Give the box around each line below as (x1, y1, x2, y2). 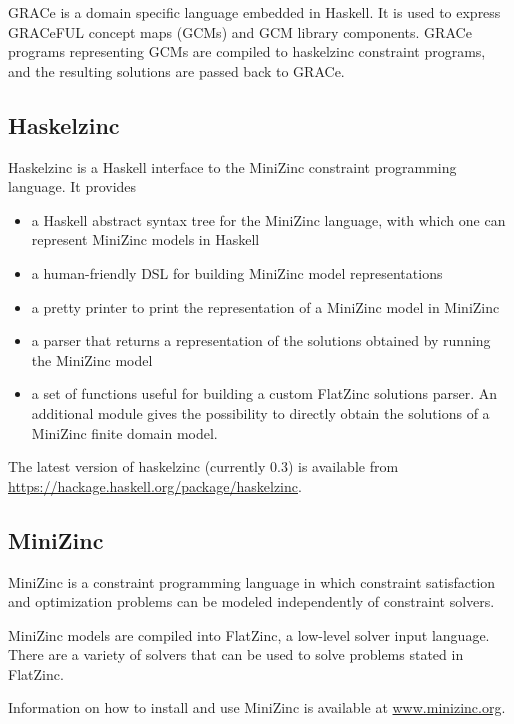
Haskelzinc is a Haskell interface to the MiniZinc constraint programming (8, 156, 457, 177)
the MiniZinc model (31, 349, 153, 370)
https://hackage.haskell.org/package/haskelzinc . (8, 475, 302, 496)
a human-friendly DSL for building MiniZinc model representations (31, 262, 443, 283)
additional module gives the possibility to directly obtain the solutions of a (31, 402, 490, 423)
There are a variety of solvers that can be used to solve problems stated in (8, 644, 464, 665)
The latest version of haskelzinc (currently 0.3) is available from (8, 456, 399, 477)
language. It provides (8, 176, 137, 197)
